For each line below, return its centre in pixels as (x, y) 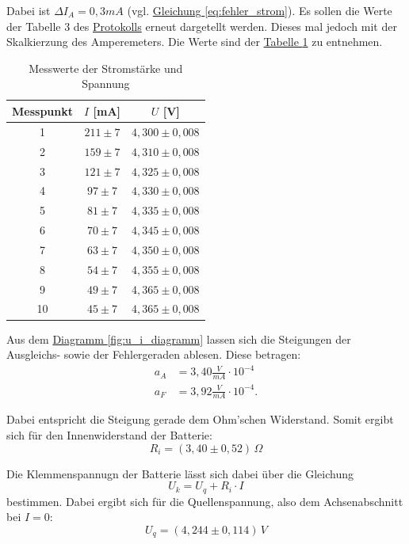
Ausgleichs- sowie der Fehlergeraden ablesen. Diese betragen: (154, 354)
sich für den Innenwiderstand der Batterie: (109, 435)
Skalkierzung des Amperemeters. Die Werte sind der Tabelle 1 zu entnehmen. (195, 42)
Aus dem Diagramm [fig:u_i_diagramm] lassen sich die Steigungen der (179, 339)
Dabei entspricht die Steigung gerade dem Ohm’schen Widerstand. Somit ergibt (200, 419)
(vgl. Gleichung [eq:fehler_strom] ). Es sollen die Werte (260, 10)
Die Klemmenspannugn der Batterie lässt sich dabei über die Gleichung (180, 473)
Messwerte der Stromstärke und (106, 68)
